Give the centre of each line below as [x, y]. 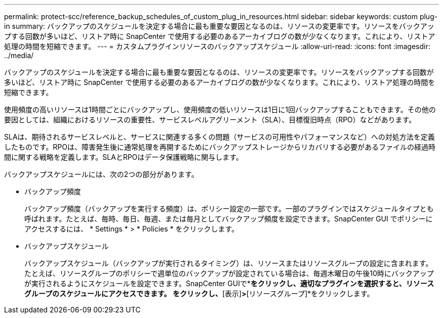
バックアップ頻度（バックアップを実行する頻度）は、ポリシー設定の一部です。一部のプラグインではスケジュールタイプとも [229, 209]
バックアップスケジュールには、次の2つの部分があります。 [101, 174]
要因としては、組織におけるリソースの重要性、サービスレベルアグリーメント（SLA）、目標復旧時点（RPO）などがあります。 [210, 120]
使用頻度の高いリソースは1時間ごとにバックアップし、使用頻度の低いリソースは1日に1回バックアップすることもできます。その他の [220, 109]
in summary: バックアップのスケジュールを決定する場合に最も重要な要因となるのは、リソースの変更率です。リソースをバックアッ [219, 26]
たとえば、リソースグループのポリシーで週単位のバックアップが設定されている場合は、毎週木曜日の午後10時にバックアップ [229, 273]
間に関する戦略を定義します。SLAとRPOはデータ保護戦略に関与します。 [124, 157]
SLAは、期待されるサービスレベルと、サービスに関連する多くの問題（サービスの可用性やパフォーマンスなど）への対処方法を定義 [219, 137]
